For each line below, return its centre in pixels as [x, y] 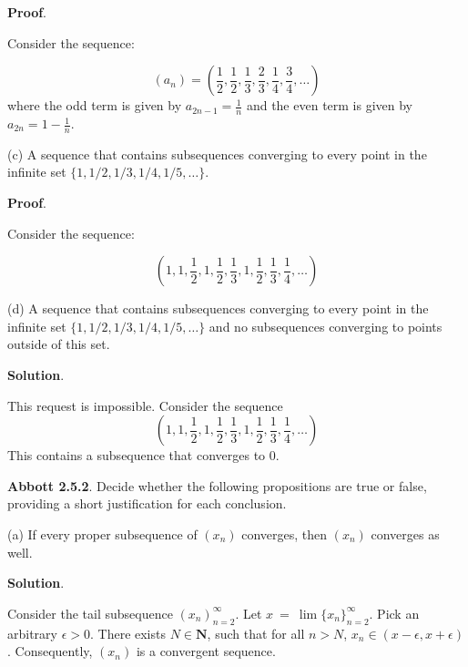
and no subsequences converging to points [326, 326]
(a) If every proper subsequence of [102, 534]
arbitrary [32, 633]
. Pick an [394, 613]
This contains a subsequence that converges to [137, 455]
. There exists [127, 633]
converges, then [285, 534]
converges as [405, 534]
